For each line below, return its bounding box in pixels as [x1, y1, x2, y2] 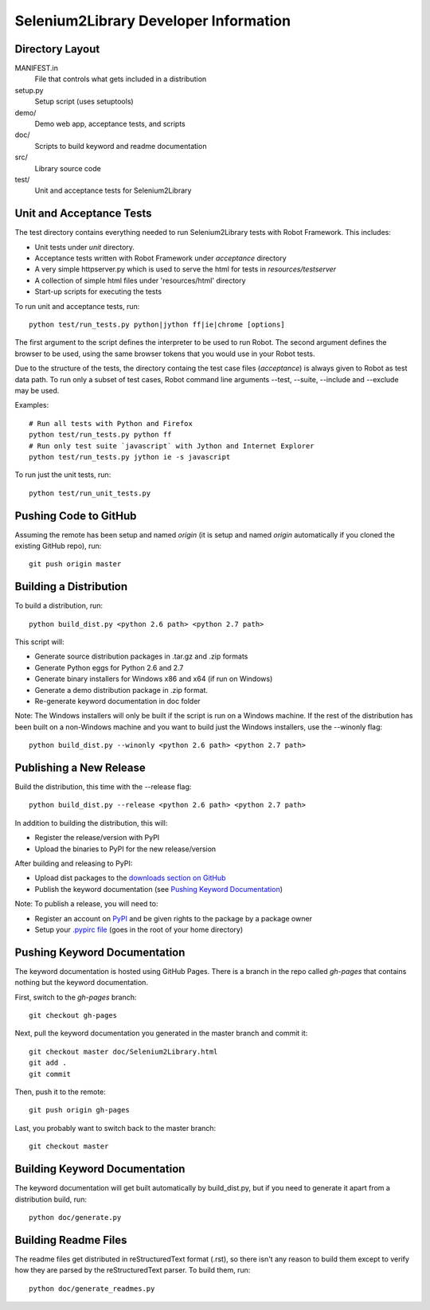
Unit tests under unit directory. [34, 242, 135, 252]
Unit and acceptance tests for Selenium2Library [34, 186, 192, 195]
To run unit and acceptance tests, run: [14, 301, 140, 311]
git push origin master [29, 560, 122, 569]
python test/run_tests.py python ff [29, 430, 172, 440]
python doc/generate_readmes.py [29, 1284, 155, 1293]
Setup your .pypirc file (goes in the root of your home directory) [34, 925, 244, 934]
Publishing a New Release [14, 761, 147, 774]
